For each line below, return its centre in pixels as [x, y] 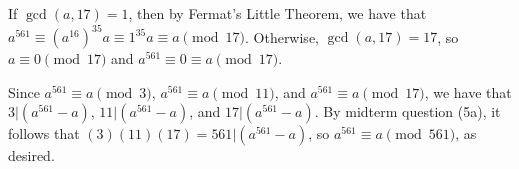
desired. [31, 155]
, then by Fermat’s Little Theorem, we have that [277, 13]
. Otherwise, [281, 36]
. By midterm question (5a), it [407, 111]
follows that [44, 133]
